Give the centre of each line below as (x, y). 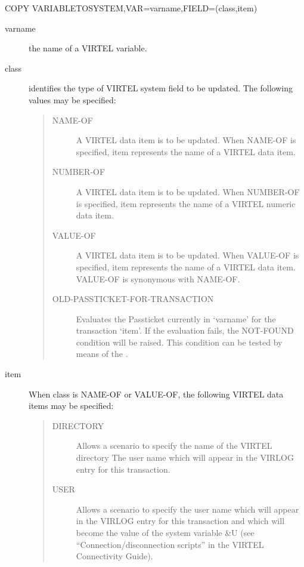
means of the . (102, 354)
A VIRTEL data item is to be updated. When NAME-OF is (186, 140)
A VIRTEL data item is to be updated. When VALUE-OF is (187, 255)
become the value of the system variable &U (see (165, 532)
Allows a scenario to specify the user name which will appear (187, 509)
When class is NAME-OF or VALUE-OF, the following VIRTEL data (156, 394)
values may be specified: (72, 99)
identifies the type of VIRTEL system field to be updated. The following (161, 88)
